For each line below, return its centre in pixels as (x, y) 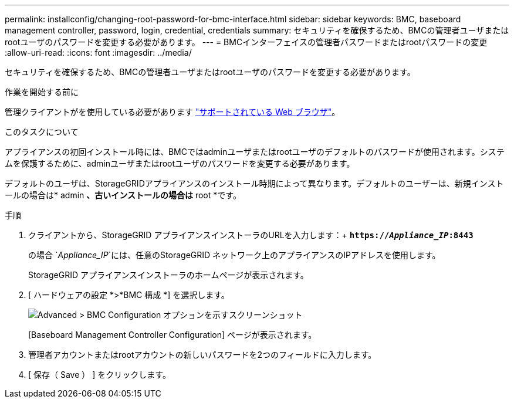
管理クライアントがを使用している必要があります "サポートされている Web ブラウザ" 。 (173, 112)
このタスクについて (42, 132)
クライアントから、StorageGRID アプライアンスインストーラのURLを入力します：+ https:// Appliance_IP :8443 (251, 235)
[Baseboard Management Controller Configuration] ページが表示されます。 (173, 335)
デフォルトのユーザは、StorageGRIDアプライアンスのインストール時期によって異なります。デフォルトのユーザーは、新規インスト (254, 183)
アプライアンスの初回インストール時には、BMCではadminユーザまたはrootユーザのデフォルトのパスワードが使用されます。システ (255, 152)
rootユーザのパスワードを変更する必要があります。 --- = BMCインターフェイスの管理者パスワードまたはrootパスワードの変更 (246, 42)
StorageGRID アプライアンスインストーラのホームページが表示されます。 (168, 275)
